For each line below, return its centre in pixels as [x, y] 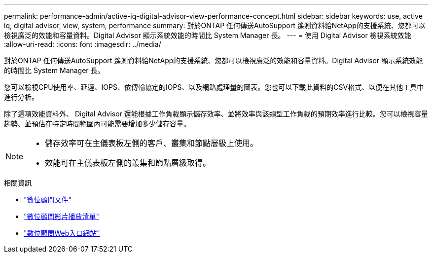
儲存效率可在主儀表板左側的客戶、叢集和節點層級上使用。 [152, 143]
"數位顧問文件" [48, 200]
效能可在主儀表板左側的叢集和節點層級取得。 [128, 163]
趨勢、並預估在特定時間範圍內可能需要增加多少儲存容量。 [97, 124]
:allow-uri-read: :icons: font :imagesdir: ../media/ [83, 44]
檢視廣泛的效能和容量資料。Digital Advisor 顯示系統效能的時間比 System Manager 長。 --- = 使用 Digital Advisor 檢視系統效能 [208, 35]
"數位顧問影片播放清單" [62, 216]
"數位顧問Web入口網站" [62, 233]
